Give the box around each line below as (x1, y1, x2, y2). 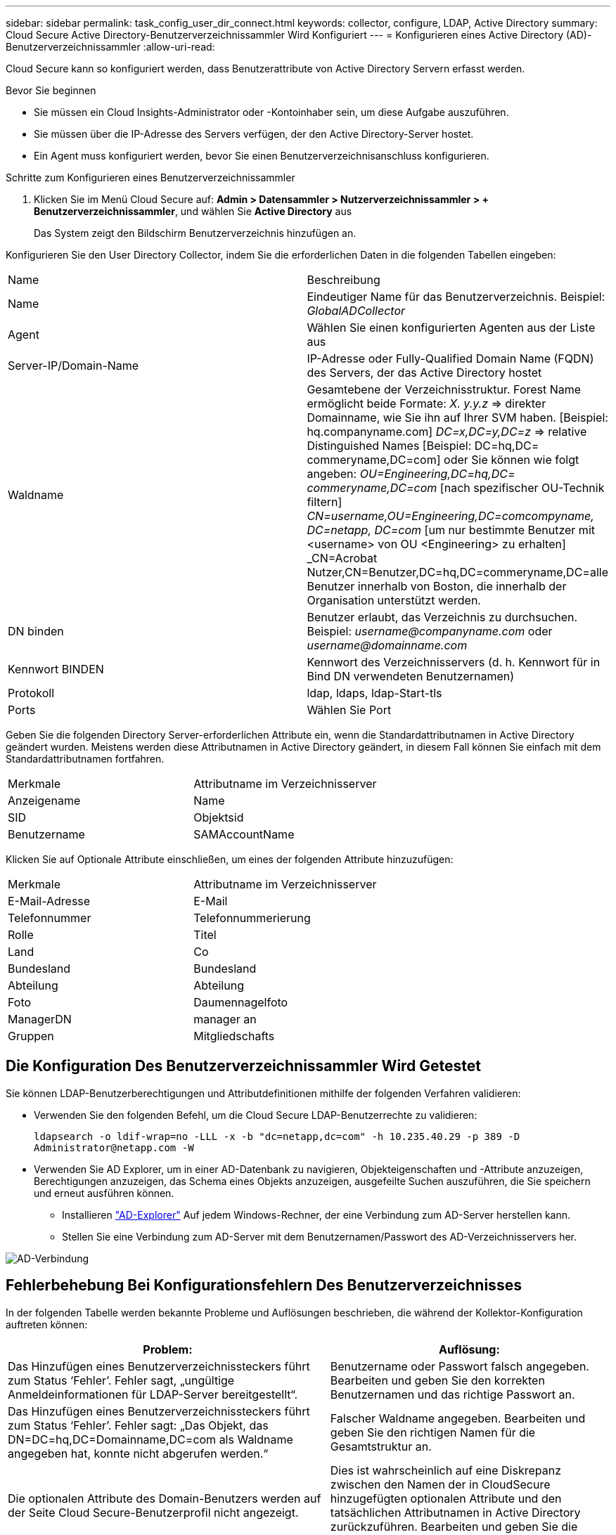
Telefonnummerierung (193, 911, 311, 925)
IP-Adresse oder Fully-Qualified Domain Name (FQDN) (307, 351, 594, 365)
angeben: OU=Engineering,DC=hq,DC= (307, 467, 515, 481)
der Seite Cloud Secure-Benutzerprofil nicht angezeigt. (8, 1505, 299, 1520)
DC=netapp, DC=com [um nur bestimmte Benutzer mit (307, 523, 595, 537)
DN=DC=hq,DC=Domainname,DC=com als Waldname (8, 1432, 293, 1446)
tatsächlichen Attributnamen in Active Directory (330, 1505, 581, 1520)
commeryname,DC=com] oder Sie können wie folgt (307, 453, 579, 467)
